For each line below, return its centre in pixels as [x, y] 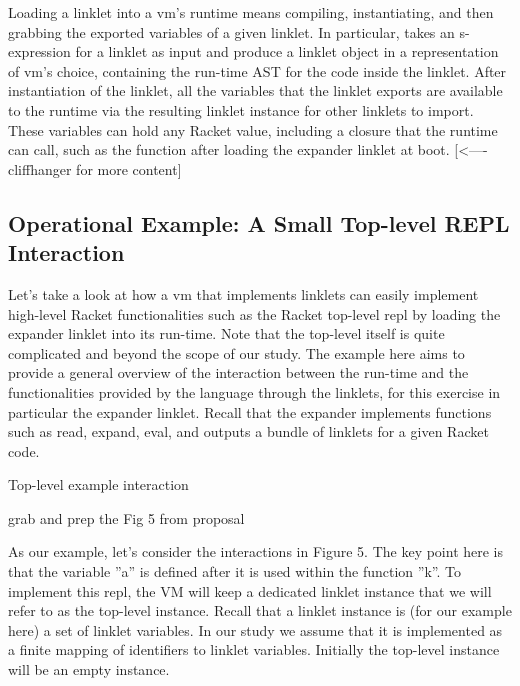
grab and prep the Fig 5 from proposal [126, 517]
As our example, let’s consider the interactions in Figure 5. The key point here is [256, 551]
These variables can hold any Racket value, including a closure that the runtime [253, 129]
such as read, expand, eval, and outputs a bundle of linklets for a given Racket [248, 431]
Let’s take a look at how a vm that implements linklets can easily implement [243, 293]
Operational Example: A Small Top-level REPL [259, 222]
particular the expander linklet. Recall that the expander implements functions [250, 411]
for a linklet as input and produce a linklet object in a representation [287, 51]
